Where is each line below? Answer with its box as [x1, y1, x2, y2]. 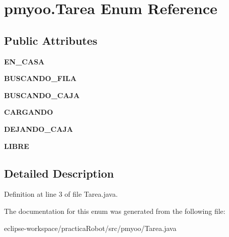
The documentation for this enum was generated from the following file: [4, 205, 225, 216]
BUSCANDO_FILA [4, 73, 77, 84]
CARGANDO [4, 107, 53, 117]
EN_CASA [4, 56, 45, 66]
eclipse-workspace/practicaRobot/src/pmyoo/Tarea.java [4, 222, 177, 233]
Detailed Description [4, 165, 114, 181]
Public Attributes [4, 32, 98, 48]
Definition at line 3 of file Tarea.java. [4, 189, 118, 199]
